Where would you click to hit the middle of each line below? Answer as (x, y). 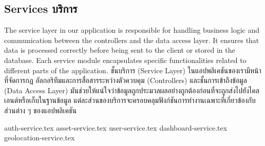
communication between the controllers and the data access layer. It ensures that (132, 40)
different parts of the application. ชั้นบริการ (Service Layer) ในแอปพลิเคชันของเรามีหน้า (133, 70)
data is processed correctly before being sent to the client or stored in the (120, 50)
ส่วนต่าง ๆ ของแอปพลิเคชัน (40, 110)
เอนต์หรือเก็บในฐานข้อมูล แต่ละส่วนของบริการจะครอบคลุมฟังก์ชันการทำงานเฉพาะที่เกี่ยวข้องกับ (130, 100)
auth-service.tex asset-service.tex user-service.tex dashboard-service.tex (116, 127)
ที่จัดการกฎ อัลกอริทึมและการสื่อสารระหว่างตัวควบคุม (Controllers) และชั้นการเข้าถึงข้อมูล (126, 80)
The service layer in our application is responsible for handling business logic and (132, 30)
